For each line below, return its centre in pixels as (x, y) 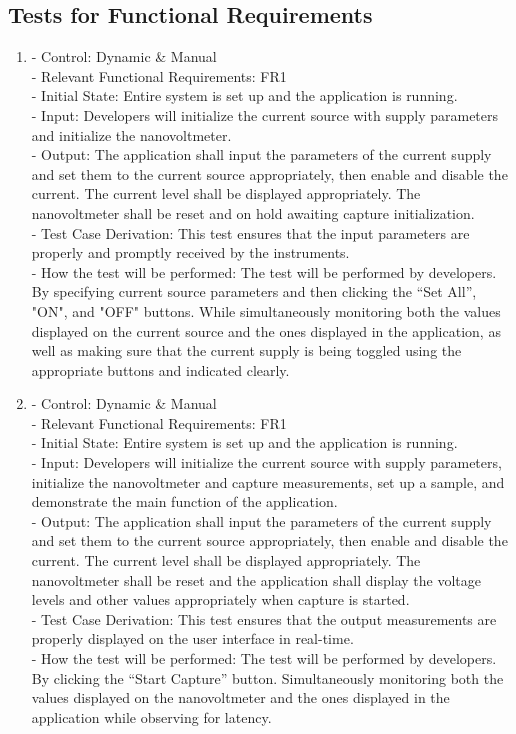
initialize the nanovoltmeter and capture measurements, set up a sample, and (268, 481)
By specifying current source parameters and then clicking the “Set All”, (254, 291)
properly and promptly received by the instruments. (190, 252)
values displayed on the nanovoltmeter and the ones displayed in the (240, 697)
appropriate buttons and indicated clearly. (160, 369)
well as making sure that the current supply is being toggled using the (246, 350)
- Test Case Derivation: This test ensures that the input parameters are (250, 232)
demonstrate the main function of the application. (184, 501)
